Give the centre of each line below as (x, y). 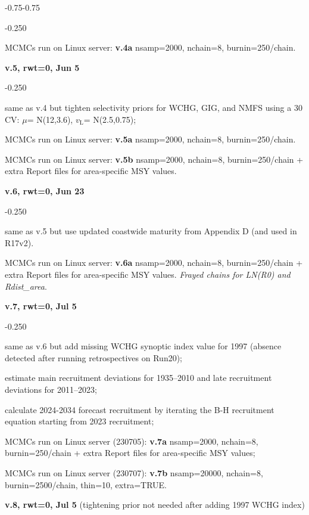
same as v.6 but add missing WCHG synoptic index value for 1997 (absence (143, 346)
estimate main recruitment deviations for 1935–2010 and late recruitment (138, 378)
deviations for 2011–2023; (51, 390)
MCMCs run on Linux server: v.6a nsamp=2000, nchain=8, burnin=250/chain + (154, 263)
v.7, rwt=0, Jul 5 (41, 306)
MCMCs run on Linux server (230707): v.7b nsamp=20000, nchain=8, (134, 473)
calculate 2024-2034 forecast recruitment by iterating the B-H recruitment (140, 409)
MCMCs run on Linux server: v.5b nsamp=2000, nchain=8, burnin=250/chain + (154, 159)
